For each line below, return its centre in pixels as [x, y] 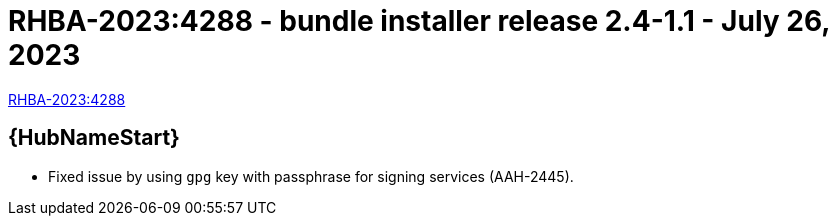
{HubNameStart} [94, 138]
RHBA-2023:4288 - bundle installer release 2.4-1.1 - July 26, [419, 21]
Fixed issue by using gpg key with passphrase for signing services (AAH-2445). [311, 176]
